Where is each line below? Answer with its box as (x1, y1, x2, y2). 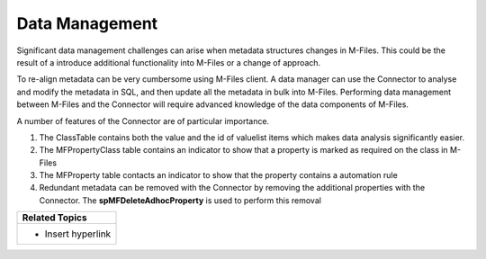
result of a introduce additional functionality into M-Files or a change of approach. (16, 57, 321, 67)
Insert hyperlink (44, 228, 112, 240)
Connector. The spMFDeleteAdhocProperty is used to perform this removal (39, 194, 321, 206)
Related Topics (22, 211, 87, 224)
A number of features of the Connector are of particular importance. (16, 115, 270, 126)
